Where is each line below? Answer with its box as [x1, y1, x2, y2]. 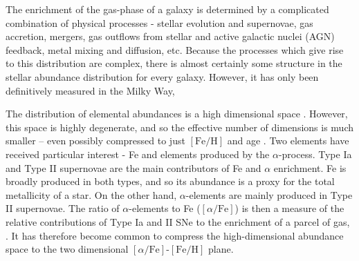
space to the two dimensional [6, 242, 129, 256]
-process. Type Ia [278, 146, 352, 161]
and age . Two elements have [227, 133, 349, 148]
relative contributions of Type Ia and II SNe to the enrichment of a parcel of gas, [6, 214, 350, 229]
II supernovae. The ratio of [6, 201, 120, 215]
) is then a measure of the [234, 201, 344, 215]
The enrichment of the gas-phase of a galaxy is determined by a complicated [6, 2, 329, 16]
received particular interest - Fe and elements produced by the [6, 146, 270, 161]
